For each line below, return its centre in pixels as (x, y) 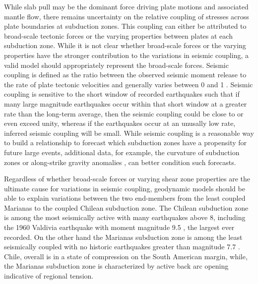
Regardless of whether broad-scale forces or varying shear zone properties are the (127, 179)
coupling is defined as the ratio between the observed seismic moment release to (125, 75)
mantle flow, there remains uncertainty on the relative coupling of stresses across (127, 16)
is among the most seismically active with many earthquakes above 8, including (125, 217)
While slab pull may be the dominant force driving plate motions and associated (126, 6)
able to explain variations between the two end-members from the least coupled (125, 198)
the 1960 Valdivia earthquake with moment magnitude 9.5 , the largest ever (119, 227)
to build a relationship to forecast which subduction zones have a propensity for (126, 142)
